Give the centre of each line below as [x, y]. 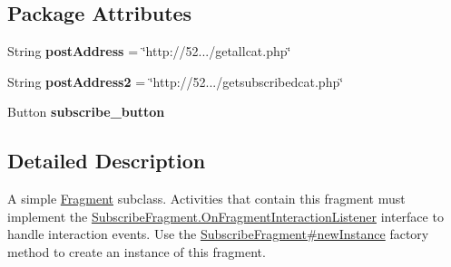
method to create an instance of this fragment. [137, 251]
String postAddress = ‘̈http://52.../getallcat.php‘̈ [149, 51]
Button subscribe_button [86, 112]
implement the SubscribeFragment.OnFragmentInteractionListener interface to [225, 216]
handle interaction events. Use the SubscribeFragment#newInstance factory [218, 234]
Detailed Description [107, 161]
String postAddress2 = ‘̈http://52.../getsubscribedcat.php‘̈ [176, 81]
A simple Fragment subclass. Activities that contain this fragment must [206, 199]
